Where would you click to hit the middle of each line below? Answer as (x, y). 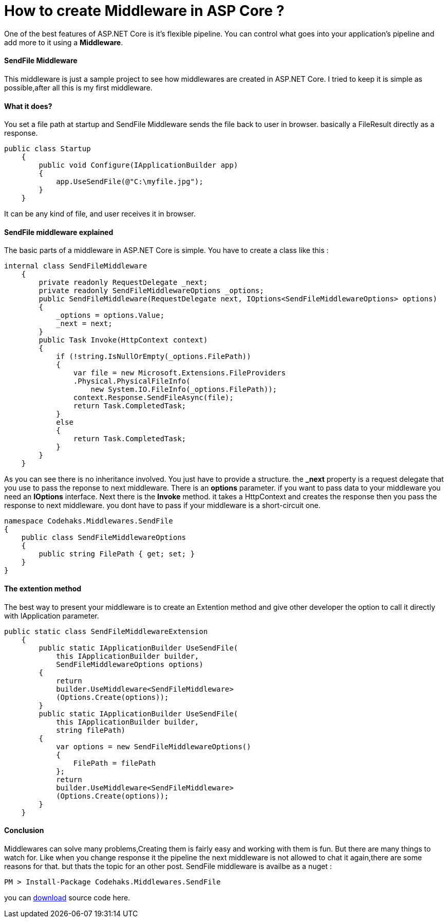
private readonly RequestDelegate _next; (123, 283)
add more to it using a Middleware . (64, 42)
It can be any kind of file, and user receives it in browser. (100, 214)
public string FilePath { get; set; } (117, 554)
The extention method (43, 589)
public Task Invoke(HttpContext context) (123, 340)
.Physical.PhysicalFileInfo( (132, 381)
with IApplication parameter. (52, 616)
